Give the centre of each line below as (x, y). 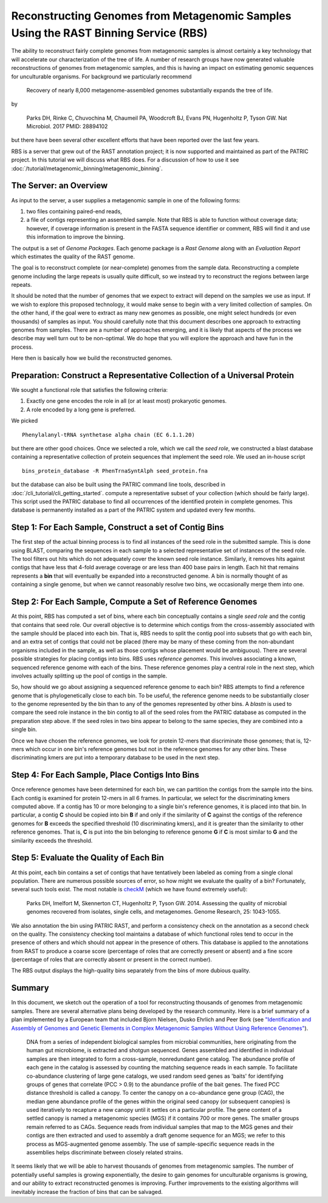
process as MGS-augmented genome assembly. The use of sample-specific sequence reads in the (150, 1144)
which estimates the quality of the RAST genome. (73, 256)
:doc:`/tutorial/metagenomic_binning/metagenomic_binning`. (87, 168)
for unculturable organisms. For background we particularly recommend (101, 77)
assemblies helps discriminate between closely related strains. (105, 1153)
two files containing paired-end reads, (74, 211)
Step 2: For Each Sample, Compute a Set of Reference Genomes (134, 602)
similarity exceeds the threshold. (52, 840)
